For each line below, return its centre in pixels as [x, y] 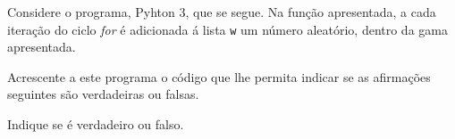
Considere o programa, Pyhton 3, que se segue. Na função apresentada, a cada [222, 12]
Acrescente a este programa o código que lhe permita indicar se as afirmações [219, 76]
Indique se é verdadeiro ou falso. [96, 124]
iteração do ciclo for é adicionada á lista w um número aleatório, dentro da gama [227, 29]
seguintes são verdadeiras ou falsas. [103, 94]
